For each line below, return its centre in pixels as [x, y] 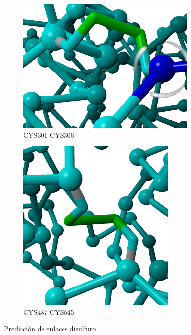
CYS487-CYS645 [49, 312]
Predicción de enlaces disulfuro [50, 328]
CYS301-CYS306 [49, 134]
